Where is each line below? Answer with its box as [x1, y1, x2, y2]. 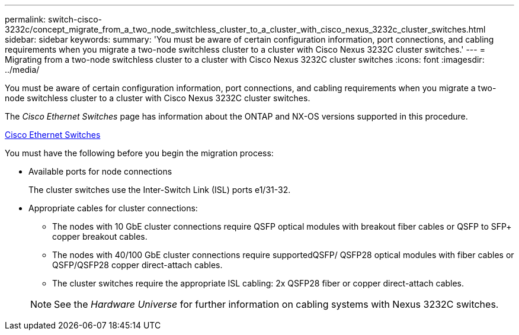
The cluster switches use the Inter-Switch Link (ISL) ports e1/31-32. [28, 185, 291, 195]
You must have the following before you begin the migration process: [5, 148, 274, 158]
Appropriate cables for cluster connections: [28, 203, 198, 213]
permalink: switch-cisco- [5, 14, 102, 24]
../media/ [5, 65, 40, 75]
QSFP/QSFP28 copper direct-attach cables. [52, 260, 223, 270]
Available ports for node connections [28, 166, 172, 176]
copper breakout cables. [52, 231, 148, 241]
